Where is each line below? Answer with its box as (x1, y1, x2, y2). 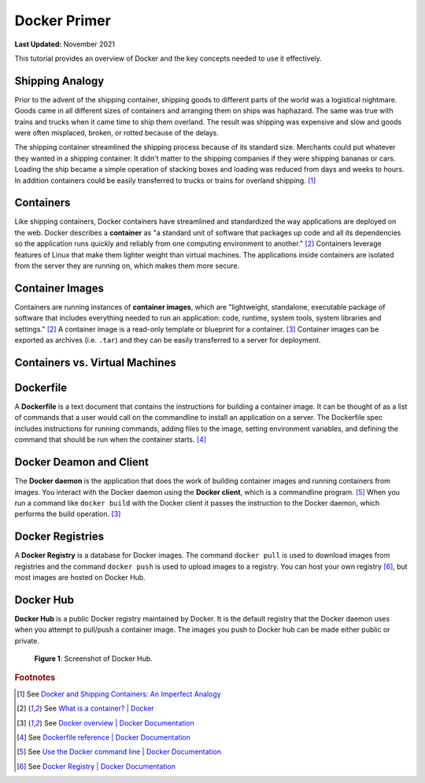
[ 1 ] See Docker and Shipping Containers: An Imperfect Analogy (17, 689, 221, 699)
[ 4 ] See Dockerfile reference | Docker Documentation (17, 733, 190, 742)
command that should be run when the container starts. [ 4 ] (14, 435, 207, 444)
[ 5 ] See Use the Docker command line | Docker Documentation (17, 747, 222, 756)
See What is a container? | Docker (43, 703, 155, 713)
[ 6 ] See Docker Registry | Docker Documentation (17, 761, 176, 771)
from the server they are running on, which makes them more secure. (14, 261, 240, 271)
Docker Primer (14, 12, 112, 29)
